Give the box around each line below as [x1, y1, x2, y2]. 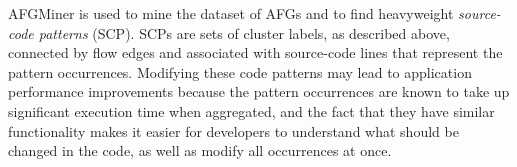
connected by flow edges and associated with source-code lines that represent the [8, 42, 503, 63]
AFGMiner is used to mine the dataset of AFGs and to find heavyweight [8, 3, 454, 23]
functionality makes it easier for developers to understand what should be [8, 120, 459, 141]
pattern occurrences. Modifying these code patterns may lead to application [8, 61, 472, 82]
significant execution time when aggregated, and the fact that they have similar [8, 100, 495, 121]
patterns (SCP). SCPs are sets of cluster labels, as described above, [38, 22, 450, 43]
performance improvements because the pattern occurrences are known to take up [8, 81, 510, 102]
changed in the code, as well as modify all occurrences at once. [8, 140, 392, 161]
